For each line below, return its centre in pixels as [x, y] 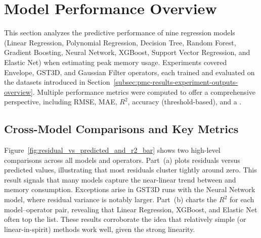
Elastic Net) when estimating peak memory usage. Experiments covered [116, 62]
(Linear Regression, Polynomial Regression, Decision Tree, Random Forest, [120, 42]
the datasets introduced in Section [57, 82]
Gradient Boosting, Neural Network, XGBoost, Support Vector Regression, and [127, 52]
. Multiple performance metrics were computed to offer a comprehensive [144, 92]
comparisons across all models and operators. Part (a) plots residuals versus [122, 160]
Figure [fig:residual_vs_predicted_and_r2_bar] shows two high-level [112, 150]
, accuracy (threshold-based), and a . [185, 102]
